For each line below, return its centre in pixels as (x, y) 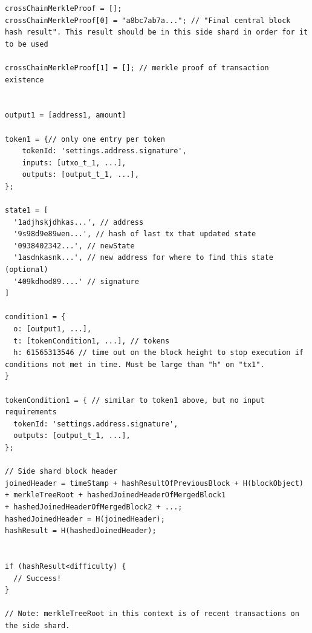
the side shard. (37, 625)
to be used (27, 44)
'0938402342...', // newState (74, 246)
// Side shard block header (61, 472)
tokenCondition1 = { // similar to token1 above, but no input (135, 400)
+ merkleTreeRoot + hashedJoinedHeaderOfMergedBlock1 (115, 495)
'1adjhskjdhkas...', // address (79, 222)
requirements (31, 412)
